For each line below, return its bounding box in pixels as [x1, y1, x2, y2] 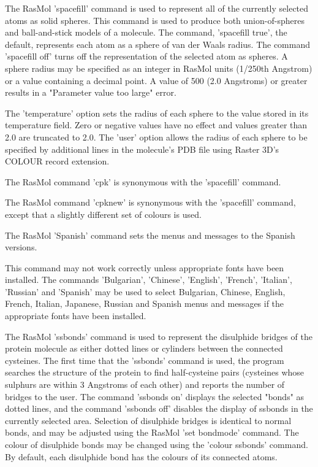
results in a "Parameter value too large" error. [5, 86, 176, 99]
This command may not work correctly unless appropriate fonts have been [5, 261, 284, 274]
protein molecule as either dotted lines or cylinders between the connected [5, 342, 283, 355]
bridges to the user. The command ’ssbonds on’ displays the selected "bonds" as [5, 390, 305, 403]
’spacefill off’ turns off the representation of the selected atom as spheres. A [5, 50, 288, 63]
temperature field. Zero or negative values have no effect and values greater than [5, 118, 308, 131]
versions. [5, 241, 37, 253]
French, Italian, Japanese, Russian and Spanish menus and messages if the [5, 297, 284, 310]
